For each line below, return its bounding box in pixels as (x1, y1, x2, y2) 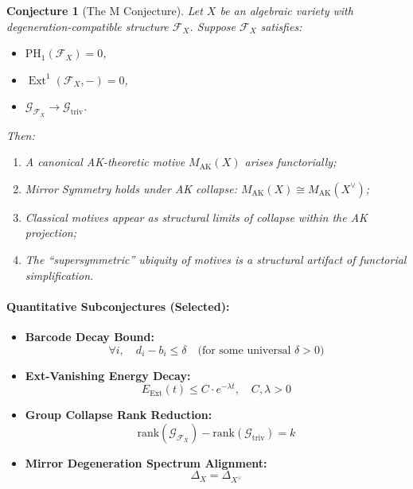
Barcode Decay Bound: (25, 328, 154, 344)
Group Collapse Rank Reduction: (25, 406, 212, 423)
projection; (25, 224, 77, 241)
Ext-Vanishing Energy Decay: (25, 367, 191, 383)
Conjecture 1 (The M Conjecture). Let (6, 2, 203, 18)
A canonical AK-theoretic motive (25, 153, 185, 170)
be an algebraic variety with (220, 2, 353, 18)
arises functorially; (244, 153, 337, 170)
